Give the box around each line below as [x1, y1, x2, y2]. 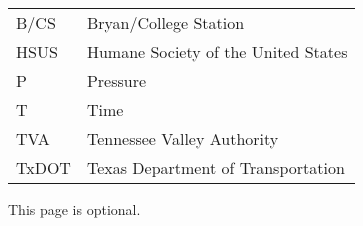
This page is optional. [8, 199, 141, 219]
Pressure [86, 69, 147, 92]
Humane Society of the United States [86, 40, 348, 63]
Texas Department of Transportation [86, 156, 345, 179]
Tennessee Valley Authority [86, 127, 279, 150]
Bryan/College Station [86, 11, 245, 34]
